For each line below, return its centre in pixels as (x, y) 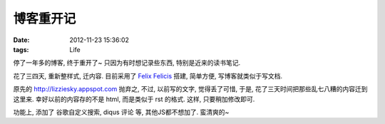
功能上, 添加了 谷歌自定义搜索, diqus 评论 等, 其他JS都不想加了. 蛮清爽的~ (121, 112)
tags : (21, 49)
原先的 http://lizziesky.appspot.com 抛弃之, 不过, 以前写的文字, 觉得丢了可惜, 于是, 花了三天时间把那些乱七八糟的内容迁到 (190, 89)
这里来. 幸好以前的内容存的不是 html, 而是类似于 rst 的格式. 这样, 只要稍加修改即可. (134, 99)
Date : (21, 40)
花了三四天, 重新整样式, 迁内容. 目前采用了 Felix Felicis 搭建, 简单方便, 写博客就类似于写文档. (148, 76)
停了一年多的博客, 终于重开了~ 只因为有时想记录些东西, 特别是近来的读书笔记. (127, 63)
